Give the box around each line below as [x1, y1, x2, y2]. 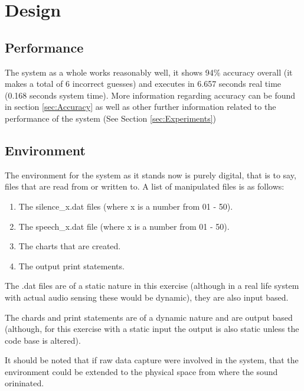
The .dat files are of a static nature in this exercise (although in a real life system [5, 279, 299, 292]
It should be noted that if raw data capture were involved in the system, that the [5, 354, 299, 366]
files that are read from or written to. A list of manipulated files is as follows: [5, 180, 285, 193]
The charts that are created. [18, 240, 121, 252]
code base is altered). [5, 334, 81, 346]
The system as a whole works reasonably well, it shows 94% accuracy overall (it [5, 66, 293, 78]
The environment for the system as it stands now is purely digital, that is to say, [5, 168, 296, 181]
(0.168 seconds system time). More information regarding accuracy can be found [5, 89, 296, 101]
